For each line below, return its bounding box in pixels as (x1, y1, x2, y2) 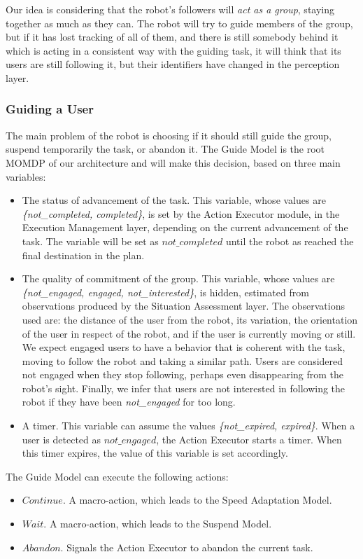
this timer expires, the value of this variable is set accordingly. (22, 446, 288, 460)
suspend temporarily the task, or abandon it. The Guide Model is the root (6, 142, 325, 156)
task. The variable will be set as (22, 233, 159, 248)
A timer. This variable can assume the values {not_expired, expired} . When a (22, 418, 355, 433)
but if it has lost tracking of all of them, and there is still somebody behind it (6, 29, 339, 44)
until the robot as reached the (225, 233, 354, 248)
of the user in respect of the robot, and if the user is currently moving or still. (22, 326, 356, 340)
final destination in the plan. (22, 247, 145, 262)
